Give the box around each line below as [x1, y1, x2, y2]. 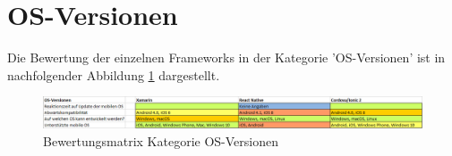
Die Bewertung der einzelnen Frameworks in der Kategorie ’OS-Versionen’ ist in [7, 48, 446, 67]
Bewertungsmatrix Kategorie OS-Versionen [43, 131, 279, 150]
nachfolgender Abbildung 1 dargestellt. [7, 65, 220, 84]
